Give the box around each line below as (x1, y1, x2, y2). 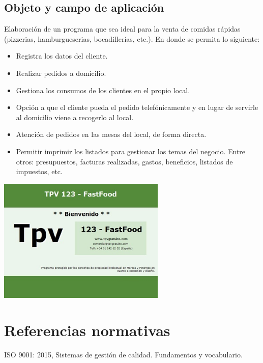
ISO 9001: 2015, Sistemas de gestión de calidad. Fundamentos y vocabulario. (4, 349, 243, 359)
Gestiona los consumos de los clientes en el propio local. (16, 85, 190, 95)
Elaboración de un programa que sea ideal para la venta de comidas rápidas (4, 23, 241, 34)
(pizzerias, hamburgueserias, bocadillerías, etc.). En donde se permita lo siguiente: (4, 33, 260, 44)
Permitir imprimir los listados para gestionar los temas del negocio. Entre (16, 146, 246, 156)
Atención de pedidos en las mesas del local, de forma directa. (16, 129, 207, 139)
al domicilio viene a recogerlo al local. (16, 111, 134, 122)
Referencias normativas (4, 319, 170, 340)
